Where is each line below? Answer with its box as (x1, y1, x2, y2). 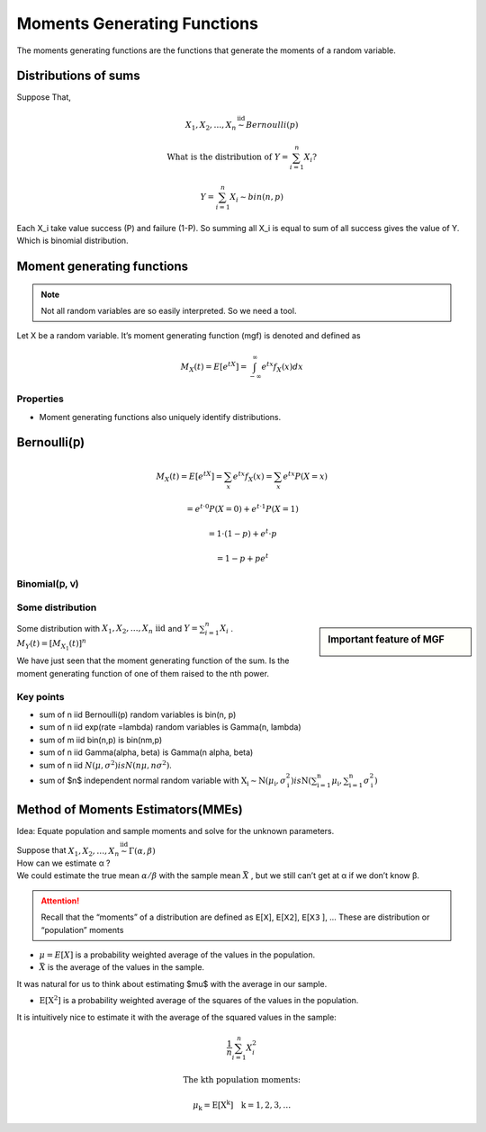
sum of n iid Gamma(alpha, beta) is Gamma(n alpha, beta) (39, 747, 254, 758)
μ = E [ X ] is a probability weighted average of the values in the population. (39, 949, 315, 960)
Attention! (40, 895, 80, 906)
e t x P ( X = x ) (283, 470, 328, 481)
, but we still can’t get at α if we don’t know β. (250, 870, 420, 881)
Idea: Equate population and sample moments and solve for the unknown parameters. (16, 826, 335, 837)
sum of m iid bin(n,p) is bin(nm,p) (39, 734, 163, 745)
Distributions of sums (16, 68, 140, 84)
